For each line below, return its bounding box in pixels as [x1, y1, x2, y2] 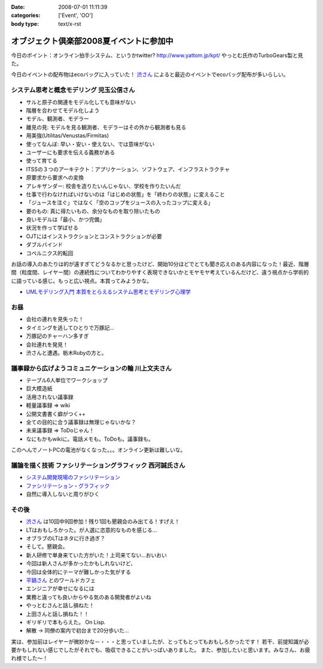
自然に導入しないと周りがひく [26, 490, 100, 498]
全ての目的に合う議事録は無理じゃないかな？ [26, 418, 136, 426]
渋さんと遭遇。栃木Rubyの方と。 [26, 349, 107, 356]
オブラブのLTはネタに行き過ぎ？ [26, 535, 106, 542]
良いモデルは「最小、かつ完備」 [26, 216, 105, 223]
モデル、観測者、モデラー [26, 115, 89, 122]
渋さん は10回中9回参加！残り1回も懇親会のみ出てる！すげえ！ [26, 518, 180, 525]
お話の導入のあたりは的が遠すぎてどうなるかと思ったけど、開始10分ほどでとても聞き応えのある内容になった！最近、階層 [11, 261, 309, 268]
